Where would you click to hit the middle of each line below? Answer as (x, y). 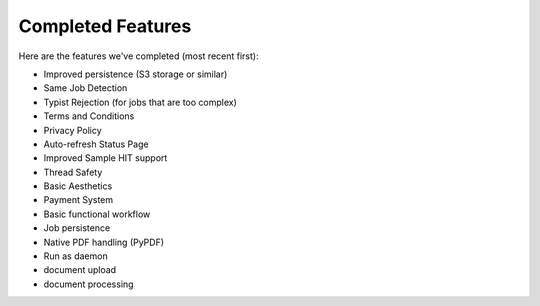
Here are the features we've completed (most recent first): (138, 56)
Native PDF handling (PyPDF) (104, 242)
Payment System (78, 200)
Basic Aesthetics (78, 186)
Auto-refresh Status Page (96, 144)
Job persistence (77, 228)
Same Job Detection (85, 88)
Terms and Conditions (89, 116)
